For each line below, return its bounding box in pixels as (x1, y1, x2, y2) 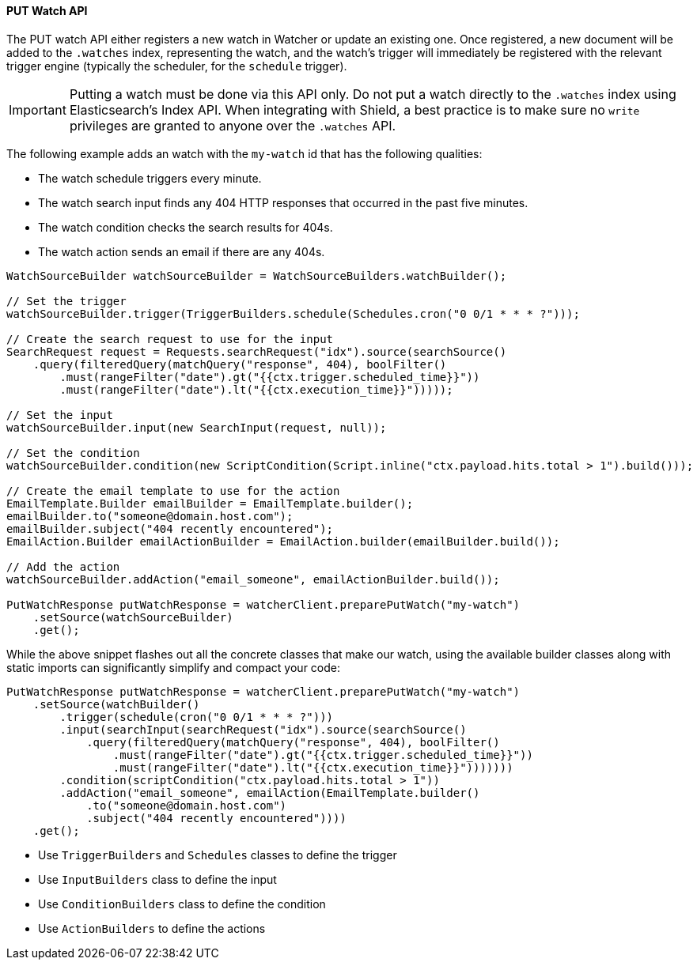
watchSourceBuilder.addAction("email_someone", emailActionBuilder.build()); (6, 572, 500, 586)
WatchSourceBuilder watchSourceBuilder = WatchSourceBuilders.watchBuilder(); (6, 269, 507, 282)
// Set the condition (6, 446, 140, 459)
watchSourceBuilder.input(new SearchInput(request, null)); (6, 421, 387, 434)
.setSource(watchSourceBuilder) (32, 610, 233, 624)
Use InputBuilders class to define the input (38, 872, 277, 886)
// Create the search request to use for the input (6, 332, 334, 345)
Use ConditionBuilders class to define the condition (38, 896, 326, 911)
